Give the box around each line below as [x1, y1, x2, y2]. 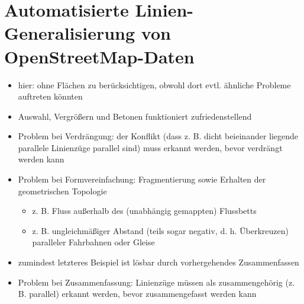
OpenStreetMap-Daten [4, 44, 195, 68]
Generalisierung [4, 21, 135, 45]
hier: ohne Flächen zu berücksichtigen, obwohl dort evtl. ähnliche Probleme [18, 78, 291, 91]
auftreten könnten [18, 90, 83, 103]
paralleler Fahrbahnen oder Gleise [32, 236, 155, 248]
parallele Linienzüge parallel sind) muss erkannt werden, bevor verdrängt [18, 141, 283, 153]
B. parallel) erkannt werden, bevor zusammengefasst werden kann [18, 287, 257, 300]
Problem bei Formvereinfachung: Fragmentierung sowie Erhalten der [18, 173, 266, 185]
